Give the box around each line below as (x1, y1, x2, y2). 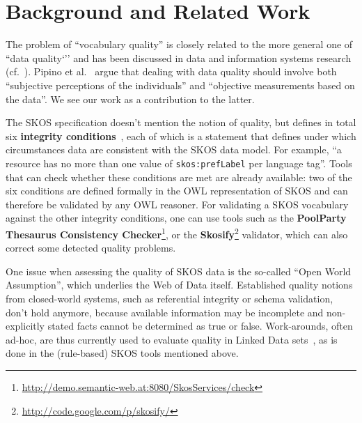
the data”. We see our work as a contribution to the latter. (6, 91, 255, 106)
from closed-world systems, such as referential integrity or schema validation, (6, 291, 333, 305)
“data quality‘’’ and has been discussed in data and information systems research (6, 50, 352, 65)
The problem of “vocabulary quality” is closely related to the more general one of (6, 37, 353, 52)
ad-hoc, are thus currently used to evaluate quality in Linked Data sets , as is (6, 332, 338, 346)
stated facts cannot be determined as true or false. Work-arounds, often (47, 318, 353, 333)
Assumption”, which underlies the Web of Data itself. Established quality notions (6, 277, 353, 292)
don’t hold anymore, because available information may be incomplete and (6, 305, 324, 319)
